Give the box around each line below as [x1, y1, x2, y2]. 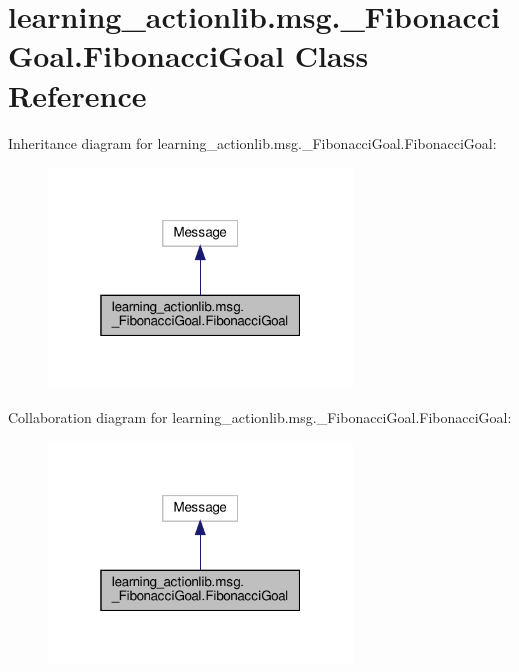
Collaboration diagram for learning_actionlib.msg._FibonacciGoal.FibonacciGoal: [8, 406, 512, 427]
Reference [8, 74, 147, 115]
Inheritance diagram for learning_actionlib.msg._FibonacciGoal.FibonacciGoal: [8, 132, 497, 153]
